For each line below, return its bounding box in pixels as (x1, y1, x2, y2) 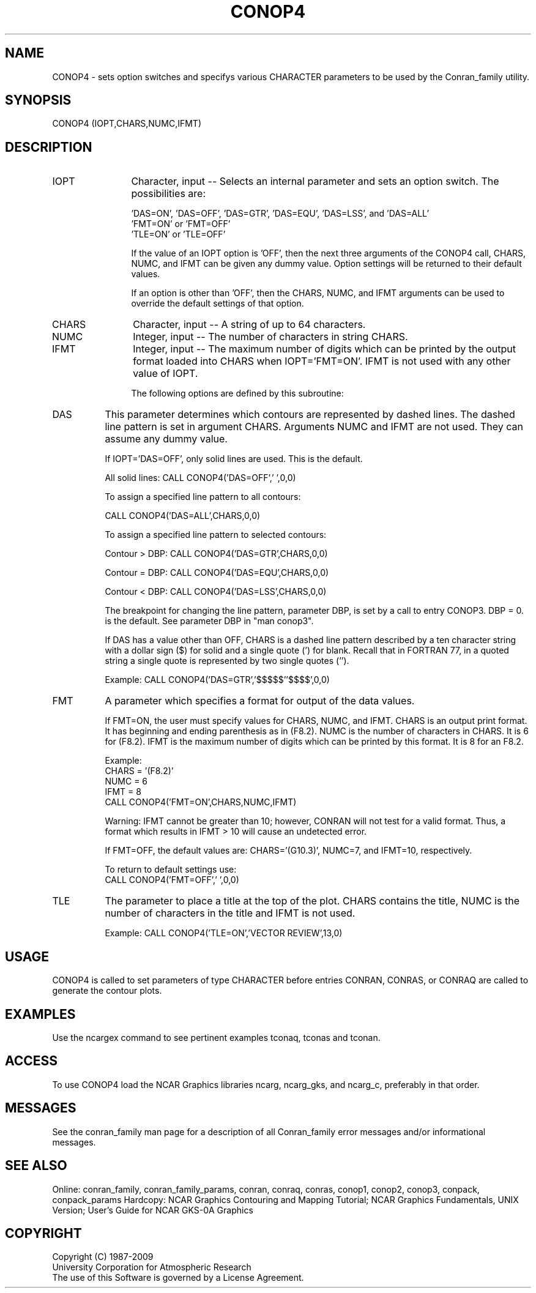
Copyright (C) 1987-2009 (52, 1251, 154, 1262)
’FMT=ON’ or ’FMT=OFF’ (131, 218, 231, 229)
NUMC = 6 (105, 776, 148, 787)
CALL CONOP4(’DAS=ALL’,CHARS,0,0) (105, 510, 261, 521)
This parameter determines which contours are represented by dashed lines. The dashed (105, 408, 515, 421)
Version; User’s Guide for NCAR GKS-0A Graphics (52, 1204, 253, 1215)
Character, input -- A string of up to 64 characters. (133, 318, 366, 331)
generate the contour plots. (52, 985, 162, 996)
